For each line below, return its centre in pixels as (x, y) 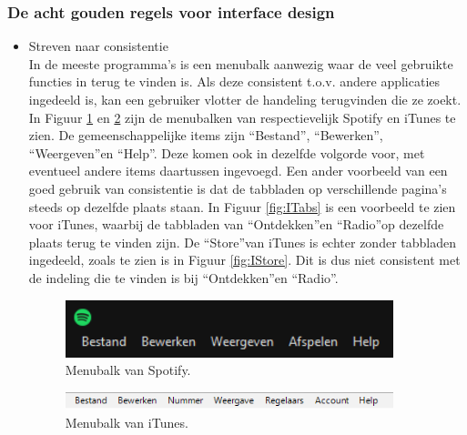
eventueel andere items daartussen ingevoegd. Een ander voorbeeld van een (238, 171)
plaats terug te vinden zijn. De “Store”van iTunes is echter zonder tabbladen (242, 242)
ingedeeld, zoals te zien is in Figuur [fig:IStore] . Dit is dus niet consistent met (244, 260)
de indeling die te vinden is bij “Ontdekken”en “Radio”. (183, 277)
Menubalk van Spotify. (128, 370)
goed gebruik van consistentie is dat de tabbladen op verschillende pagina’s (238, 188)
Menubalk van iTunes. (127, 423)
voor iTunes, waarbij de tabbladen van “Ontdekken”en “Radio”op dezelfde (236, 224)
